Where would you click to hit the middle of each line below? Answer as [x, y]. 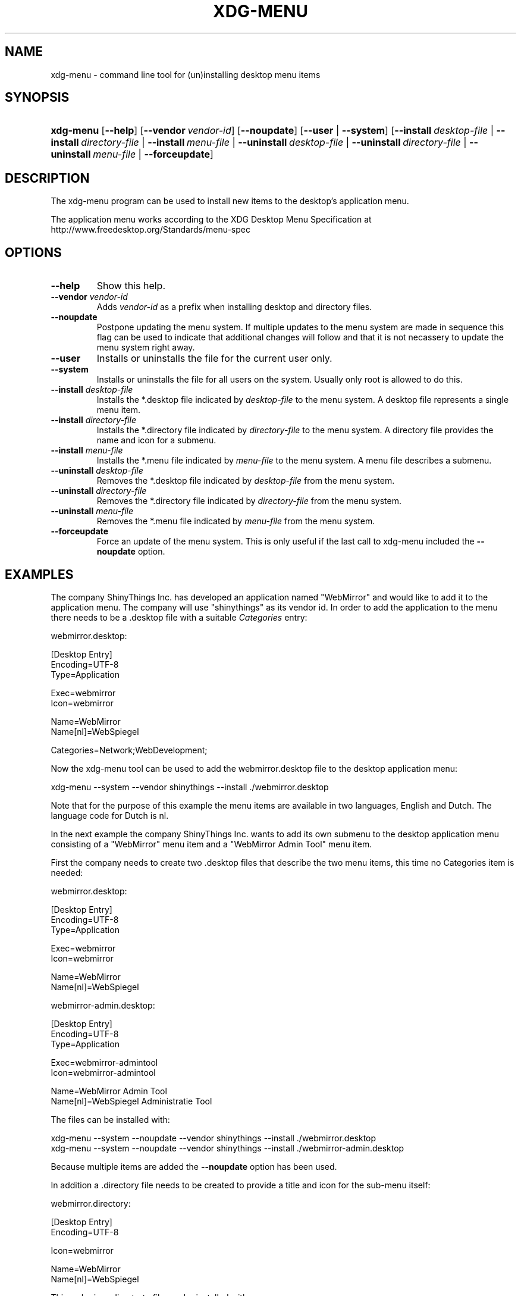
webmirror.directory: [91, 1203]
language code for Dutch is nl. [110, 815]
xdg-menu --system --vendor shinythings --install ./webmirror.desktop [190, 787]
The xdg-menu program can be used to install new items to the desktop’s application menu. [230, 201]
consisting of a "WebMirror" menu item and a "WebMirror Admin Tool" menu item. [211, 844]
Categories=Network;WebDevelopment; [129, 750]
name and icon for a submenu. [156, 440]
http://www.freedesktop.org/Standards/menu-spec [150, 230]
